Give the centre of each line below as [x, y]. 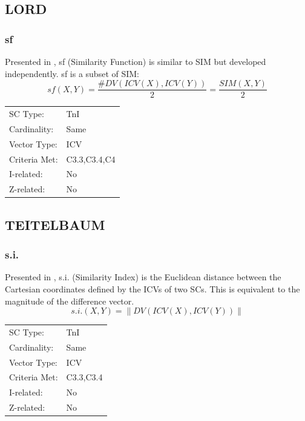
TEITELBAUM [55, 224]
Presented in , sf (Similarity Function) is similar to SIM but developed [136, 61]
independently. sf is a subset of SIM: [72, 73]
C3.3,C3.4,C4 [91, 159]
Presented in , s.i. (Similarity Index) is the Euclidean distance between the [143, 277]
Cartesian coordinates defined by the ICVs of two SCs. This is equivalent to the [152, 288]
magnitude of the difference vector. [70, 301]
